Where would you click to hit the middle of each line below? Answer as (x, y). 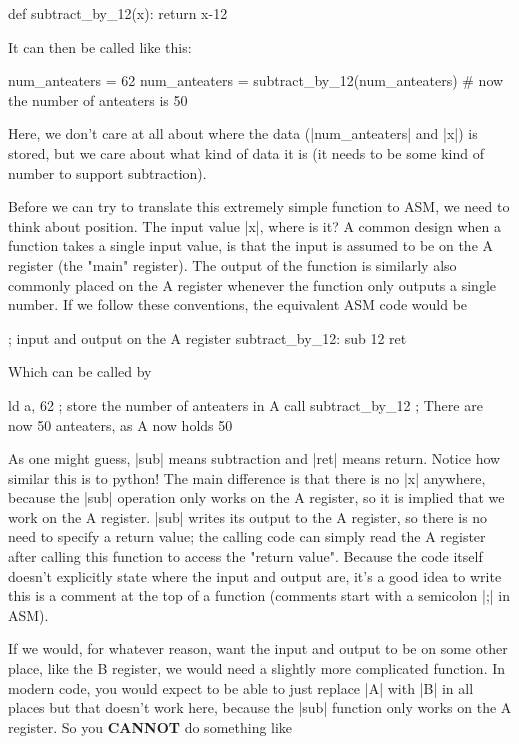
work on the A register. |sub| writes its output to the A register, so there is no (248, 516)
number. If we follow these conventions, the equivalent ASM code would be (238, 304)
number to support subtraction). (107, 172)
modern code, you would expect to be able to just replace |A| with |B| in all (241, 687)
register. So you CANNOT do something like (150, 726)
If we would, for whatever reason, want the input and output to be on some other (258, 648)
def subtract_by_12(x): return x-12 (118, 13)
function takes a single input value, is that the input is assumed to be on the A (251, 245)
